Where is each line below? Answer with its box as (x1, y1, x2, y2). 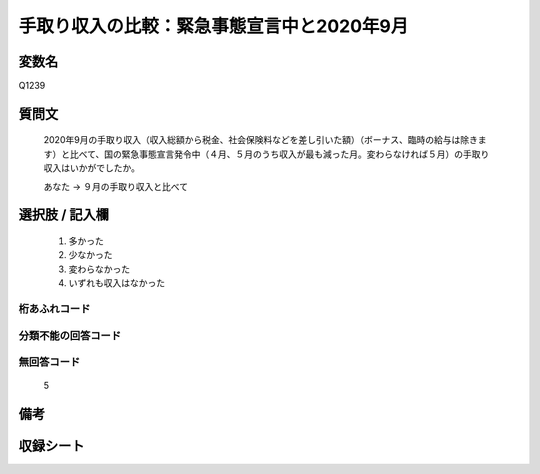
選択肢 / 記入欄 (18, 206, 110, 224)
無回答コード (18, 355, 81, 369)
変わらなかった (68, 263, 130, 275)
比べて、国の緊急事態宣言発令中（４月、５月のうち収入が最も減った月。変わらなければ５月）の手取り (69, 148, 490, 160)
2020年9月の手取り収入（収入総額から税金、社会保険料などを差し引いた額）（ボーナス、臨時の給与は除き (43, 134, 479, 146)
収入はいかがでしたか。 (43, 162, 140, 174)
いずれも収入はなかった (68, 277, 165, 289)
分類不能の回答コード (18, 328, 122, 342)
